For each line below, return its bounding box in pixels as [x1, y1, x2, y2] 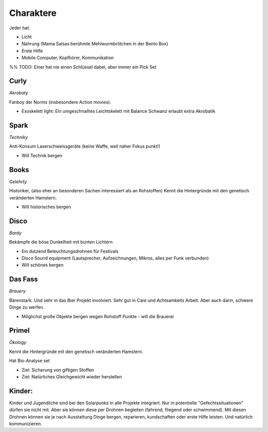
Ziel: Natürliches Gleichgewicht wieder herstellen [21, 373, 122, 380]
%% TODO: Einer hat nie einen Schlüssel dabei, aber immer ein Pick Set [9, 64, 156, 70]
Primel [9, 326, 30, 335]
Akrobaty [9, 90, 28, 96]
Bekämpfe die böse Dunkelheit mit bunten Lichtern [9, 239, 113, 245]
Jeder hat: [9, 25, 30, 31]
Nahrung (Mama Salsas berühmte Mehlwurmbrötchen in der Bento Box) [21, 41, 168, 47]
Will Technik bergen [21, 152, 63, 159]
